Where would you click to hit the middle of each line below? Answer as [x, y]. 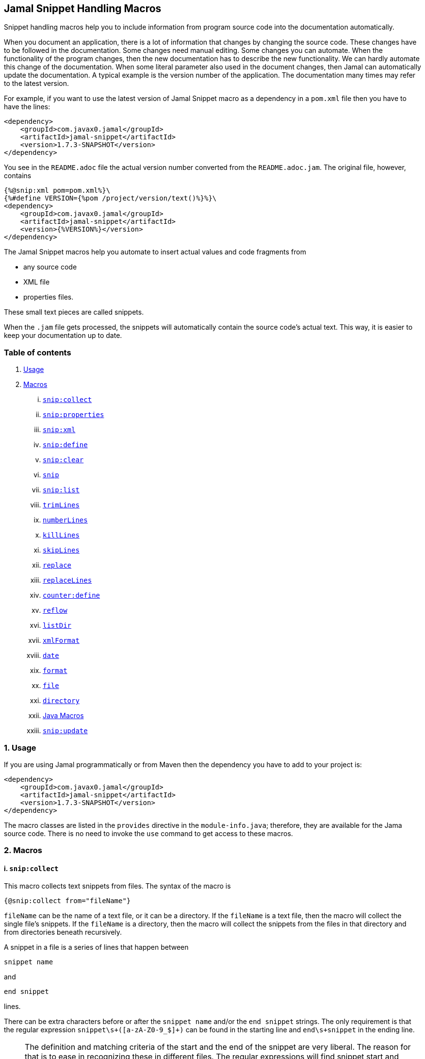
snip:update [65, 731]
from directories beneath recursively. [63, 932]
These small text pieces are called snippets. [74, 312]
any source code [50, 267]
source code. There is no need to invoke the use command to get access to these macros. [148, 833]
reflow [55, 611]
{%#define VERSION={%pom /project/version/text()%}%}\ [110, 198]
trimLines [61, 505]
